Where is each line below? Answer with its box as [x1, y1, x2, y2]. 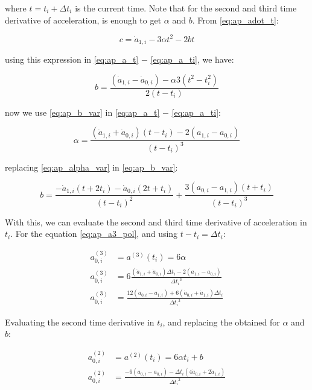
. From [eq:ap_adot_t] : [192, 13, 279, 26]
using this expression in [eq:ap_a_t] [5, 53, 139, 66]
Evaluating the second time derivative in [5, 315, 154, 328]
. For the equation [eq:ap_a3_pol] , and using [10, 227, 178, 240]
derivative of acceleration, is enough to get [5, 13, 162, 26]
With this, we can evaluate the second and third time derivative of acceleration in [5, 215, 307, 228]
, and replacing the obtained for [162, 315, 280, 328]
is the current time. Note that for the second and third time [75, 2, 297, 14]
